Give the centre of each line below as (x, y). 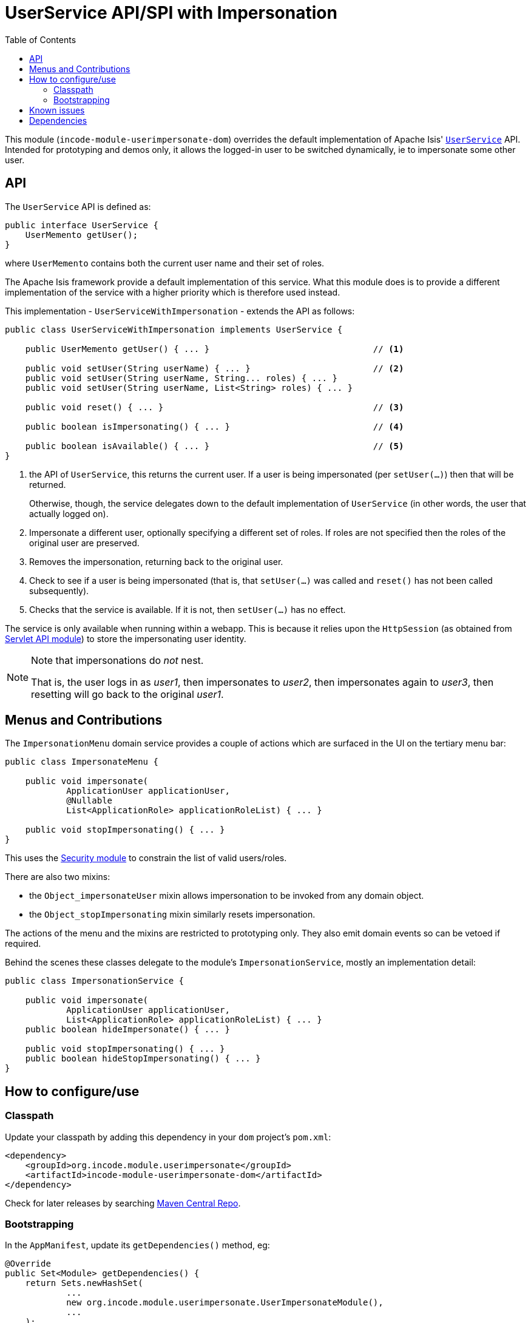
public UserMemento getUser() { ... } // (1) (215, 349)
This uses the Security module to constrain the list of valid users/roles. (146, 858)
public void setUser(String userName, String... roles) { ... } (181, 378)
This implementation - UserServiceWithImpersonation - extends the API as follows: (180, 311)
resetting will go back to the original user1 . (127, 694)
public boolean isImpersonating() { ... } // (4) (215, 426)
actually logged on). (69, 513)
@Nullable (90, 801)
